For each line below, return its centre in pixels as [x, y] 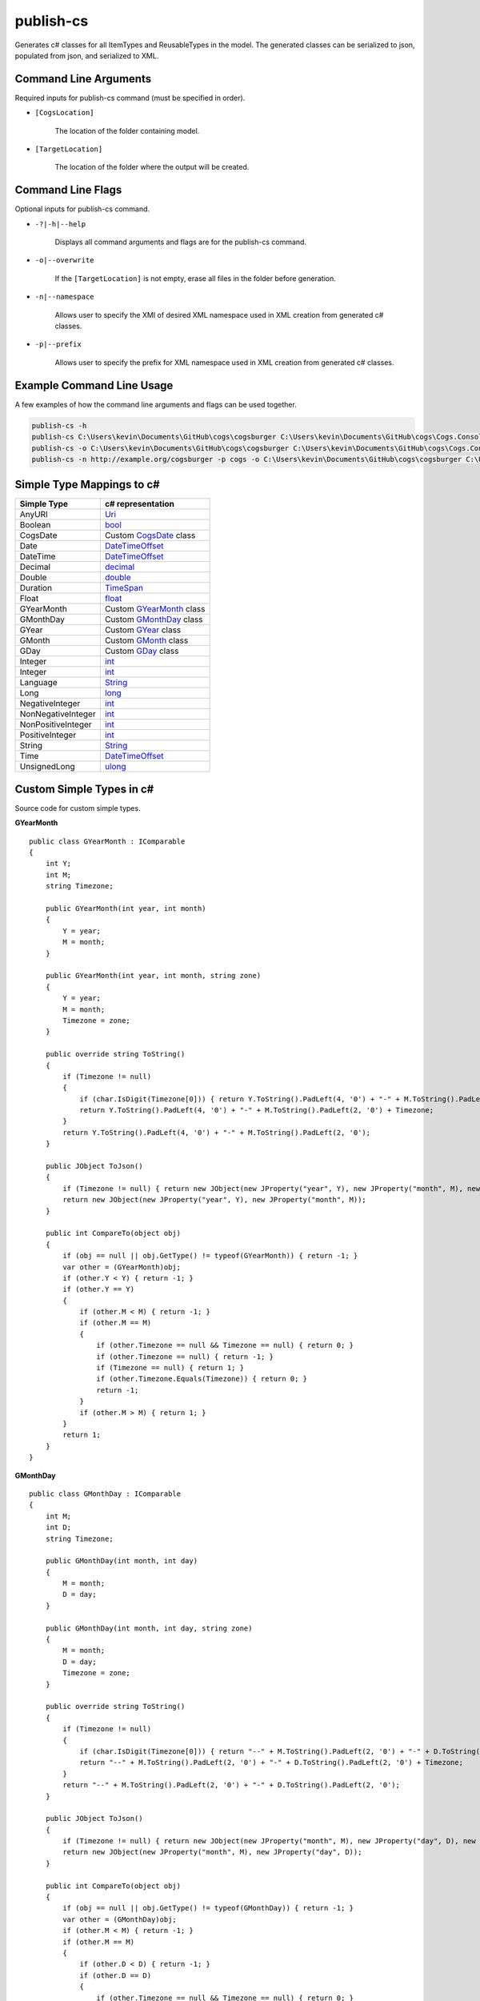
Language [38, 683]
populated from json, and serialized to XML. [87, 55]
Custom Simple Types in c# [84, 789]
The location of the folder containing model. [127, 130]
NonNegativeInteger [58, 714]
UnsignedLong [47, 767]
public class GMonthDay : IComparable [105, 1494]
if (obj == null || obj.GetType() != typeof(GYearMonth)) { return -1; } [210, 1256]
